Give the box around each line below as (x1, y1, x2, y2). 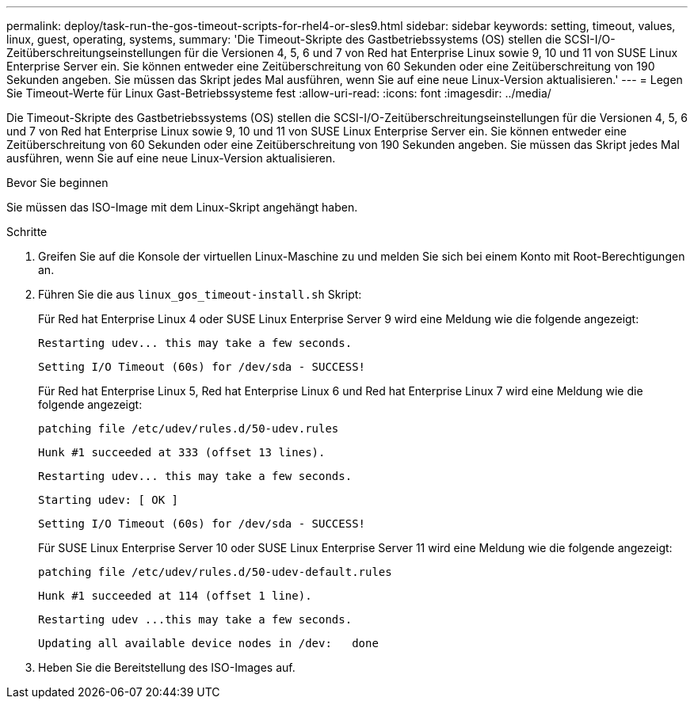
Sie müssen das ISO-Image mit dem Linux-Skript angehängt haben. (6, 200, 358, 214)
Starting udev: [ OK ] (38, 494, 179, 506)
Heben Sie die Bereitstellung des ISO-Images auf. (38, 661, 296, 674)
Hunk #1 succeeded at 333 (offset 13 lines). (38, 446, 326, 459)
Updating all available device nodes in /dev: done (38, 637, 379, 650)
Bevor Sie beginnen (6, 176, 109, 189)
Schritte (6, 225, 48, 238)
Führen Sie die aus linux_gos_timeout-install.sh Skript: (38, 288, 362, 301)
